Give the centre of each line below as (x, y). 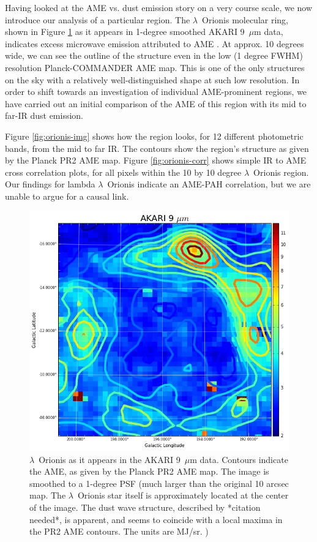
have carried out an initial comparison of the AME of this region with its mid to (156, 103)
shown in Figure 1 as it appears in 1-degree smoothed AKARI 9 (125, 32)
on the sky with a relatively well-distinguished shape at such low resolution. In (152, 79)
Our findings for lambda (50, 184)
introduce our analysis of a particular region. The (98, 19)
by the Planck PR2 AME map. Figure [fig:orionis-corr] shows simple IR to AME (156, 160)
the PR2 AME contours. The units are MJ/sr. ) (119, 531)
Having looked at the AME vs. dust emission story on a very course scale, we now (159, 7)
